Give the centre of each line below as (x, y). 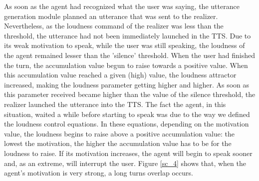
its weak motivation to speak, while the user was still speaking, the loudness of (125, 45)
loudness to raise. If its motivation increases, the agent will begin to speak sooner (128, 153)
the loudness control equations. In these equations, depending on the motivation (127, 124)
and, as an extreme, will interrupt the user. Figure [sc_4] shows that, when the (125, 163)
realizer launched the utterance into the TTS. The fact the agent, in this (115, 104)
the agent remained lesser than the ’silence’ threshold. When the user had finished (130, 55)
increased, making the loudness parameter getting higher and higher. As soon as (127, 84)
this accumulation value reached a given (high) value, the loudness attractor (120, 75)
